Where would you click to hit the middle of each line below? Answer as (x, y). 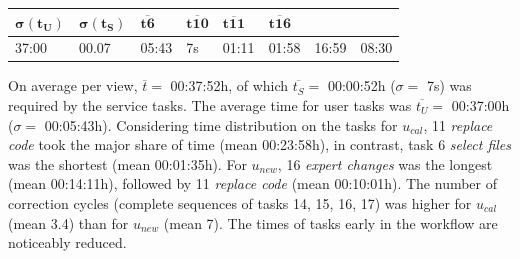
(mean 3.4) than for (68, 222)
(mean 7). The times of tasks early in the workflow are (330, 222)
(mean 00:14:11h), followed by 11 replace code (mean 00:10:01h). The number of (253, 183)
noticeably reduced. (67, 242)
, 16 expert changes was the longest (385, 163)
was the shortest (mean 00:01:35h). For (127, 163)
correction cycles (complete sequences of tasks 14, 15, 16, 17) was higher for (240, 203)
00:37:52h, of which (229, 85)
